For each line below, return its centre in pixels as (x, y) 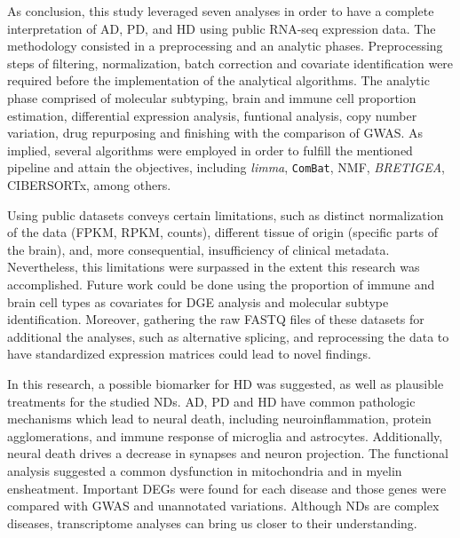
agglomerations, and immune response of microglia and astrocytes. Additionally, (225, 435)
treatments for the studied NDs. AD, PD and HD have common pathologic (211, 401)
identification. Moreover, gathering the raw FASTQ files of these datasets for (216, 319)
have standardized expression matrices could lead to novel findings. (190, 354)
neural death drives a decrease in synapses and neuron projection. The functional (228, 453)
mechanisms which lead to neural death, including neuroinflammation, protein (219, 419)
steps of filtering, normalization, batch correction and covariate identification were (230, 63)
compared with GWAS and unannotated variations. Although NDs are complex (223, 506)
